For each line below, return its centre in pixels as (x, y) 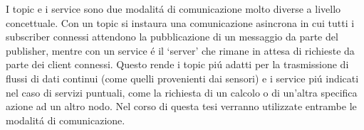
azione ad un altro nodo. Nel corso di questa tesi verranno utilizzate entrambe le (181, 106)
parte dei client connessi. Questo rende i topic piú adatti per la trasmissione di (177, 64)
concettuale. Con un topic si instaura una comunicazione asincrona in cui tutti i (180, 22)
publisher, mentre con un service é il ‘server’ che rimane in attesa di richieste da (180, 50)
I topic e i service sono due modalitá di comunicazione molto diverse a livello (173, 9)
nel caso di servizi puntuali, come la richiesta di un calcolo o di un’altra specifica (182, 92)
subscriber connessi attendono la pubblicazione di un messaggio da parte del (172, 37)
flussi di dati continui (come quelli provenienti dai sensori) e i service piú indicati (182, 78)
